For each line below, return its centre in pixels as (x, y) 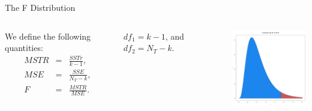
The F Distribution (40, 7)
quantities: (24, 48)
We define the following (48, 36)
